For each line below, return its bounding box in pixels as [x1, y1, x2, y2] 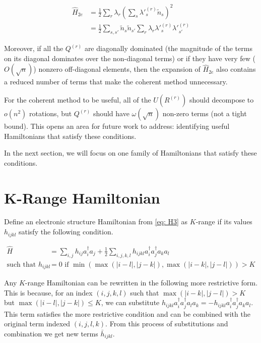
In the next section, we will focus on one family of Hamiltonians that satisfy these [4, 148, 257, 158]
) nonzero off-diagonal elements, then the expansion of [33, 64, 201, 74]
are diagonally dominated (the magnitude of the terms [84, 43, 252, 54]
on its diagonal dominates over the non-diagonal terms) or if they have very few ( [4, 53, 255, 63]
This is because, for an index [4, 287, 93, 298]
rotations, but [29, 108, 72, 118]
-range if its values [195, 216, 252, 227]
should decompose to [189, 94, 254, 105]
